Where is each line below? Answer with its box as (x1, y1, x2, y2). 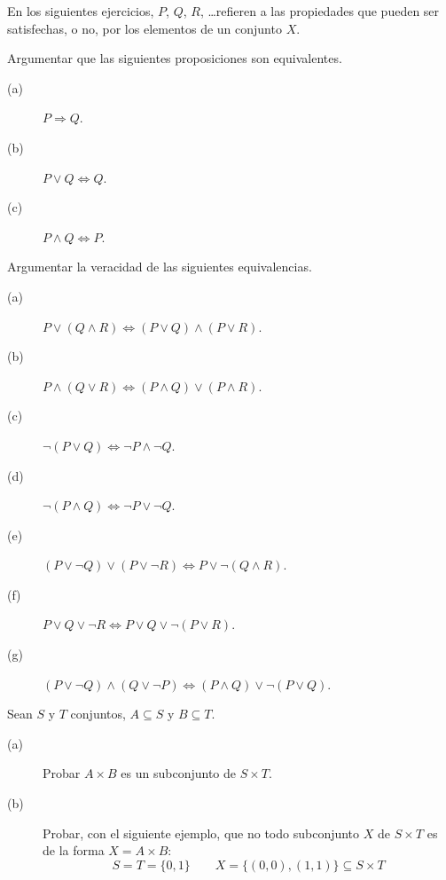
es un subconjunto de (121, 764, 237, 782)
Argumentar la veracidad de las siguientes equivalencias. (7, 257, 312, 276)
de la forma (43, 841, 105, 860)
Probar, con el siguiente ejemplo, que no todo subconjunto (43, 823, 360, 842)
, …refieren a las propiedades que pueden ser (200, 2, 440, 20)
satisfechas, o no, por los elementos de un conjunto (7, 19, 282, 37)
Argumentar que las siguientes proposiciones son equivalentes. (7, 49, 342, 67)
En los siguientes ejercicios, (7, 2, 154, 20)
